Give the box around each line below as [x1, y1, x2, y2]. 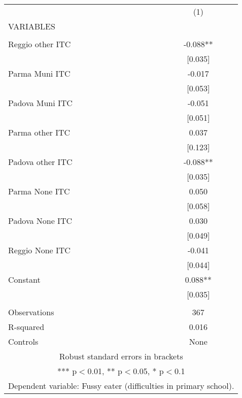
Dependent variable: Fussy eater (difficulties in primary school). [8, 380, 234, 391]
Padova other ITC [8, 156, 73, 168]
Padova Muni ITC [8, 97, 73, 109]
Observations [8, 306, 54, 318]
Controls [8, 336, 39, 347]
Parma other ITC [8, 126, 71, 138]
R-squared [8, 321, 45, 333]
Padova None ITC [8, 215, 72, 226]
